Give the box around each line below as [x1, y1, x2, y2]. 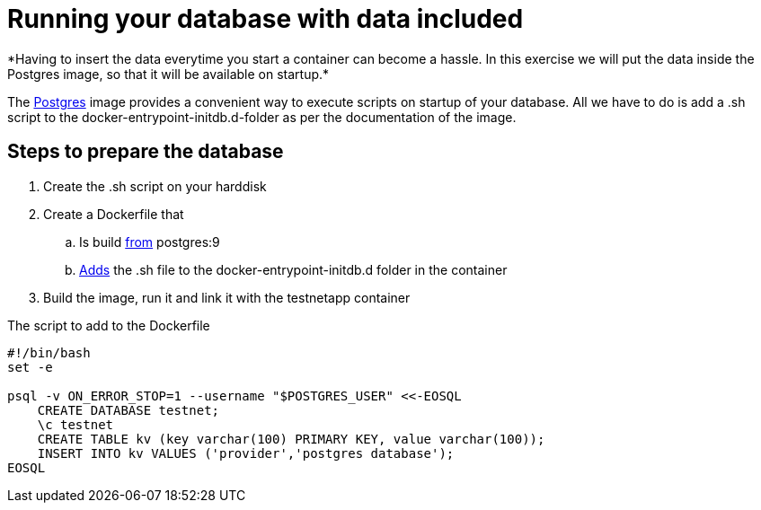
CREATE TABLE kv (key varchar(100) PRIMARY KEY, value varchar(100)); [37, 431, 545, 446]
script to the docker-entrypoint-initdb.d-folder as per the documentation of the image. [7, 109, 517, 125]
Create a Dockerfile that [43, 206, 184, 222]
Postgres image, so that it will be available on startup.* [7, 66, 330, 82]
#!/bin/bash [7, 345, 91, 360]
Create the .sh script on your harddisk [43, 178, 267, 194]
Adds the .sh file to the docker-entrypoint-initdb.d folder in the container [79, 261, 508, 277]
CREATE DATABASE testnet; [37, 402, 220, 418]
